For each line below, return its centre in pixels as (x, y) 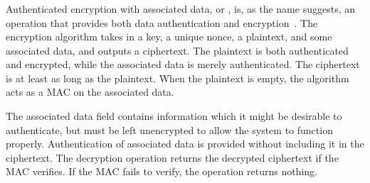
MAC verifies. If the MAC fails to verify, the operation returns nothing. (162, 171)
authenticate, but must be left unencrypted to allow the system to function (169, 129)
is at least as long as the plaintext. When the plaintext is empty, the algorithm (178, 78)
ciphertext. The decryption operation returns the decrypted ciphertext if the (172, 157)
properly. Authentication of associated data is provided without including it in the (185, 144)
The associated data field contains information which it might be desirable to (174, 116)
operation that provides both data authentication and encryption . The (162, 22)
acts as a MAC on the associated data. (90, 92)
